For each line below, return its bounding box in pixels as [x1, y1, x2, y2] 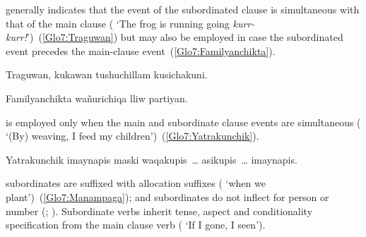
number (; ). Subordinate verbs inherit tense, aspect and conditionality [6, 203, 313, 218]
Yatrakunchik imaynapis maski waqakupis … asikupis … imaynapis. [6, 152, 297, 166]
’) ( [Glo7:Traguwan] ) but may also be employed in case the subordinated [27, 30, 343, 44]
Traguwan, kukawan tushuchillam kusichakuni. [6, 67, 208, 82]
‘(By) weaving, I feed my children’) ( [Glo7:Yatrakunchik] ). [6, 128, 259, 143]
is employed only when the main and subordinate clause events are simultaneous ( [6, 114, 361, 129]
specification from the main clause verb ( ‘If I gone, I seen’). [6, 217, 266, 232]
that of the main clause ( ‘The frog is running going [6, 16, 230, 30]
